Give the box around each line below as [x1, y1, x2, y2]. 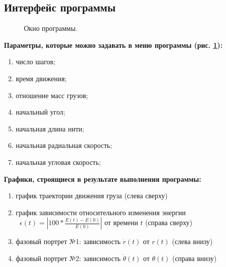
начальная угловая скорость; [15, 156, 101, 167]
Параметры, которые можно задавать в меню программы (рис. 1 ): [4, 39, 223, 50]
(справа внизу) [172, 253, 217, 263]
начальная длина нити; [15, 123, 84, 133]
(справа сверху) [145, 217, 193, 228]
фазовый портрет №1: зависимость [15, 236, 121, 247]
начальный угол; [15, 107, 65, 117]
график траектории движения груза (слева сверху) [15, 190, 168, 201]
